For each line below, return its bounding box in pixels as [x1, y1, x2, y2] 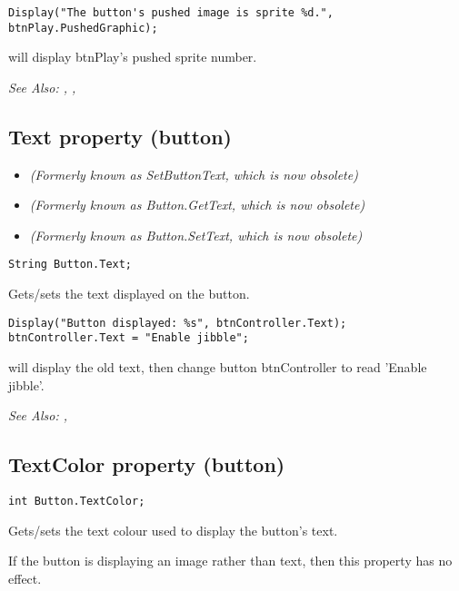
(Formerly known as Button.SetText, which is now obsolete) [29, 225, 363, 244]
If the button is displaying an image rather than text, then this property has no [8, 551, 453, 570]
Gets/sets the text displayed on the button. [8, 284, 250, 303]
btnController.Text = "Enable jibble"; [8, 331, 249, 345]
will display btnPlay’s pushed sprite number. [8, 47, 257, 66]
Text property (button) [8, 122, 232, 150]
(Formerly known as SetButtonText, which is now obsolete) [29, 164, 358, 183]
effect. [8, 568, 42, 587]
